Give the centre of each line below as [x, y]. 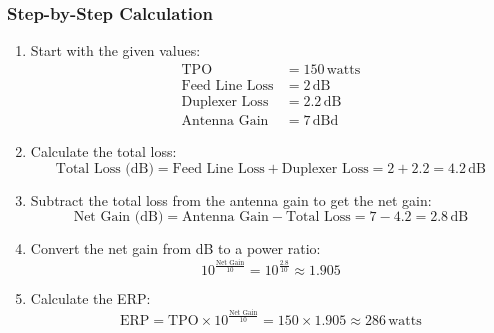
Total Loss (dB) [104, 168]
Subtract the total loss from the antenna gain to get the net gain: [231, 199]
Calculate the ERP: [90, 298]
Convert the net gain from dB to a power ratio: [175, 248]
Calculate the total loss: [103, 150]
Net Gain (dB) [118, 217]
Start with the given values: [115, 50]
